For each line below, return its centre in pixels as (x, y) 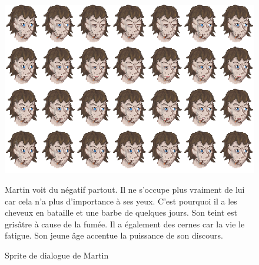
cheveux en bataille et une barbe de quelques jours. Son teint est (121, 212)
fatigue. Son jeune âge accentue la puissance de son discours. (114, 235)
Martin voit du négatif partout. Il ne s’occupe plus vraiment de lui (125, 189)
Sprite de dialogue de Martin (57, 255)
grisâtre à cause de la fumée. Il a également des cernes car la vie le (125, 224)
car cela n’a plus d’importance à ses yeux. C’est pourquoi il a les (121, 201)
